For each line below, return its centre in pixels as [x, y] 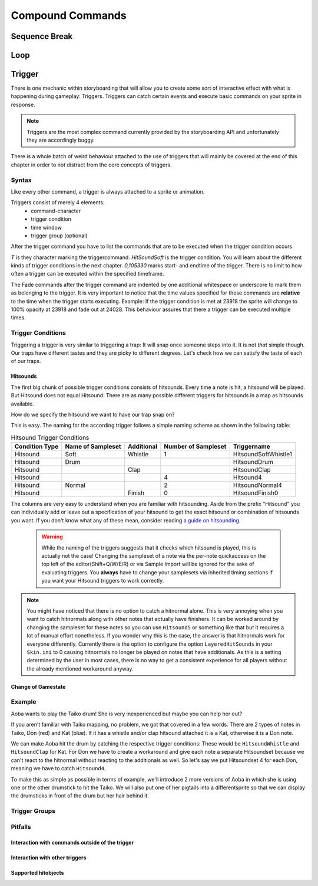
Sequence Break [42, 36]
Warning [52, 537]
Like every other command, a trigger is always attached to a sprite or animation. [108, 191]
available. [23, 404]
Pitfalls [21, 826]
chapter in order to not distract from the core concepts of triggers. [91, 165]
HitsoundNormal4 [258, 485]
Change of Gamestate [38, 686]
